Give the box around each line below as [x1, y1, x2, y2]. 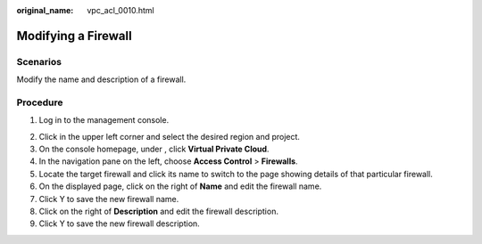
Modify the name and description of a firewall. [16, 74, 187, 85]
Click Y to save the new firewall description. [38, 218, 200, 229]
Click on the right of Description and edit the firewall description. [38, 206, 278, 217]
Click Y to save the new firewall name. [38, 193, 179, 204]
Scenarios [16, 55, 62, 68]
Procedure [16, 96, 63, 109]
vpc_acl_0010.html [87, 5, 155, 15]
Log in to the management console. [38, 115, 170, 126]
